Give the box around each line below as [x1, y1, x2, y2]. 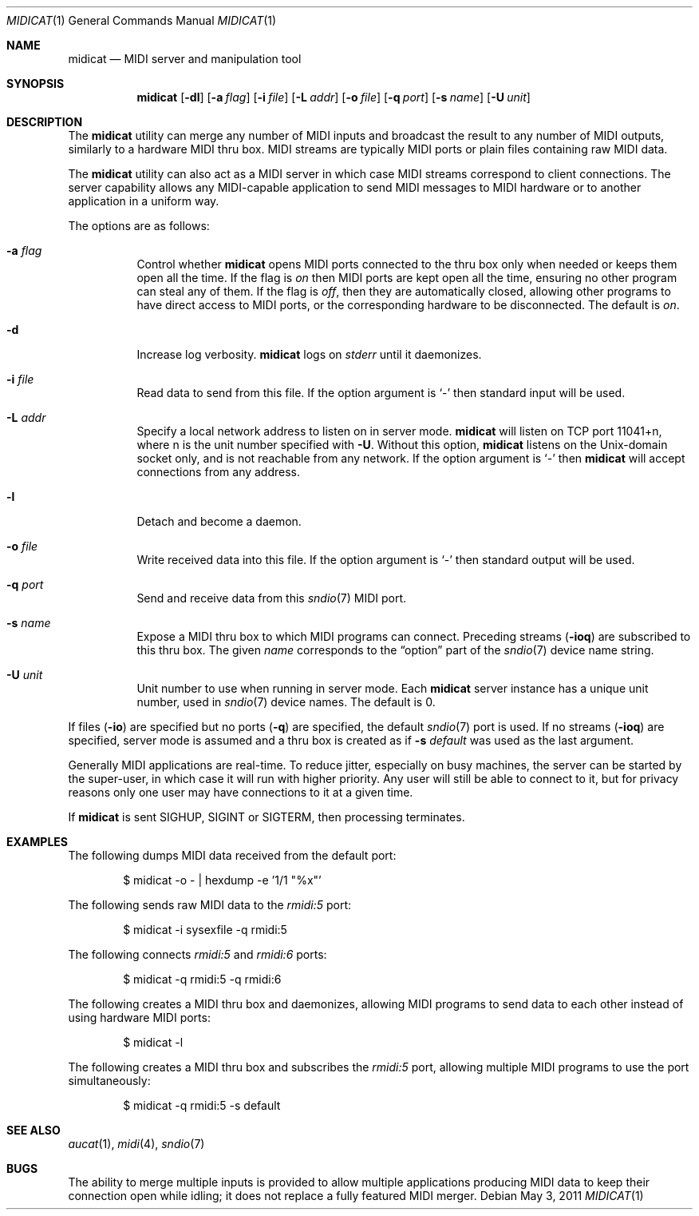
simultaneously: [68, 1074, 151, 1087]
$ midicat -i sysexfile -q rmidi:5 [123, 923, 287, 936]
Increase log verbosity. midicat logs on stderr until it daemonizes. [136, 348, 482, 361]
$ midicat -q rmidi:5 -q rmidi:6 [123, 972, 282, 986]
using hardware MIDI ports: [68, 1011, 211, 1024]
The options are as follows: [68, 219, 210, 232]
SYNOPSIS [6, 77, 65, 90]
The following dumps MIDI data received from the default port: [68, 848, 397, 862]
